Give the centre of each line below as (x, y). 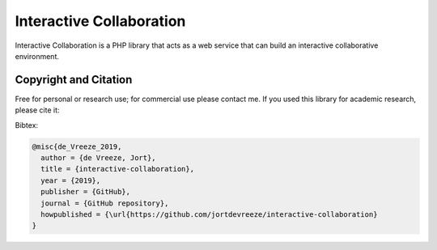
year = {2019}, (71, 180)
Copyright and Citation (74, 80)
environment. (37, 56)
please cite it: (37, 110)
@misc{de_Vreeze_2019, (77, 146)
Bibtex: (27, 125)
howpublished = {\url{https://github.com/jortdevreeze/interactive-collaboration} (209, 214)
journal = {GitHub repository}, (105, 203)
